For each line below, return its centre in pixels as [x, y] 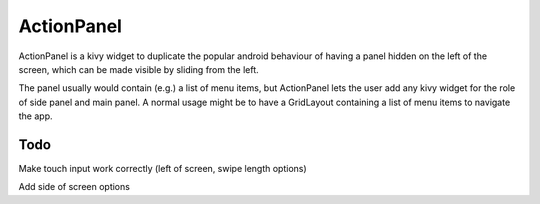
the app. [35, 116]
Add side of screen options [74, 187]
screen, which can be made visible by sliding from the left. [138, 69]
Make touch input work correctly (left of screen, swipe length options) [162, 169]
